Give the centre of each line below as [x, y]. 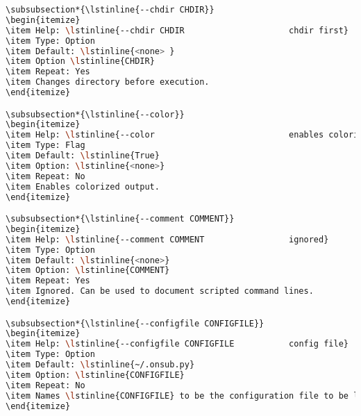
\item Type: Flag [45, 145]
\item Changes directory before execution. [108, 82]
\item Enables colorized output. [83, 186]
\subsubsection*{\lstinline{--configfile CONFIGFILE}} [135, 323]
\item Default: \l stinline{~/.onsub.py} [100, 365]
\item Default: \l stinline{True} [83, 156]
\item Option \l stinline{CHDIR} [80, 61]
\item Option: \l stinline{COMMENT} [88, 271]
